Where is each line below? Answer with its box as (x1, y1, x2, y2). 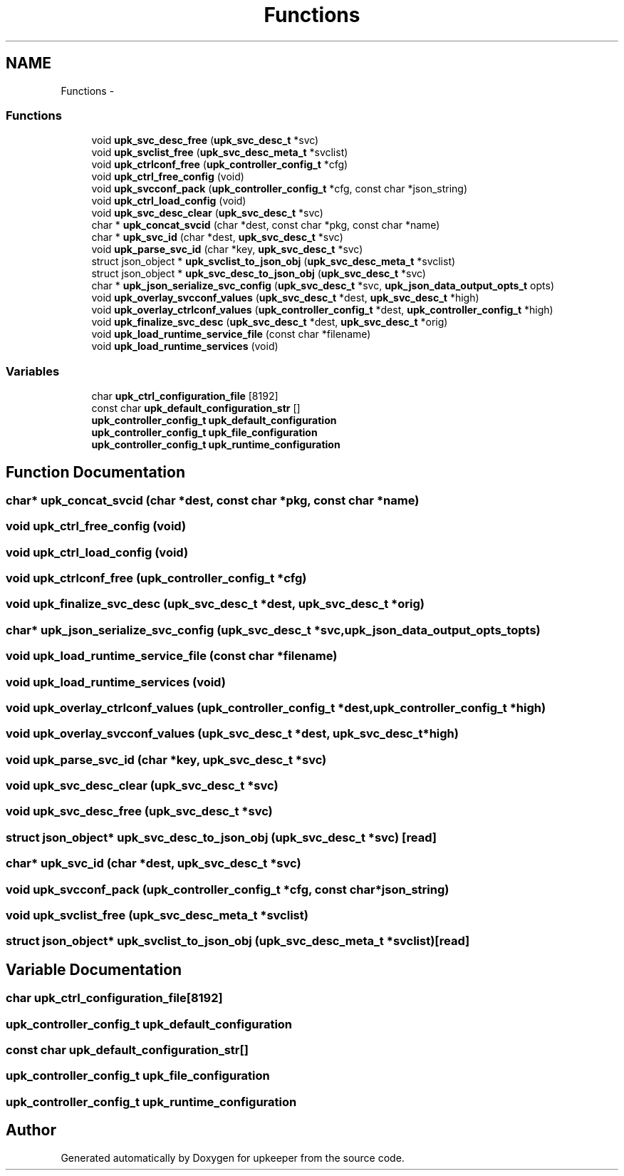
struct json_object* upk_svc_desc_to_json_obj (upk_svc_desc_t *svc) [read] (6, 830, 437, 845)
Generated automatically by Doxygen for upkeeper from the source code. (61, 1151, 405, 1164)
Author (6, 1121, 56, 1140)
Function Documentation (6, 463, 185, 481)
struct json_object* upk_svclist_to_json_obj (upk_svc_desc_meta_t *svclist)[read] (6, 934, 470, 949)
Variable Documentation (6, 960, 182, 979)
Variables (6, 363, 60, 378)
